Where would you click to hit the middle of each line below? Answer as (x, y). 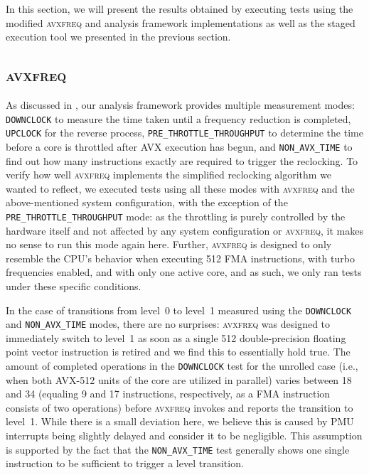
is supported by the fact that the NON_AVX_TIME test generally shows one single (178, 449)
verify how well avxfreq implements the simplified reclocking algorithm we (169, 175)
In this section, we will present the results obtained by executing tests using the (180, 9)
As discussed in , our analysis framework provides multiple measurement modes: (180, 104)
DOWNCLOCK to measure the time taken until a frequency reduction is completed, (178, 118)
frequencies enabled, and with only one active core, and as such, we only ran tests (184, 272)
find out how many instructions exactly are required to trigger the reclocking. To (182, 160)
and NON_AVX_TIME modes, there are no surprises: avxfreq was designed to (168, 324)
